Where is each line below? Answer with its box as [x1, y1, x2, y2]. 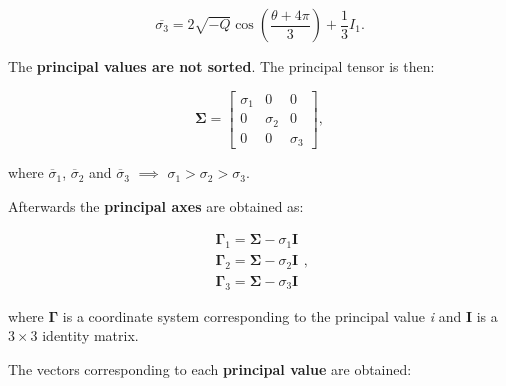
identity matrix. [42, 325, 139, 346]
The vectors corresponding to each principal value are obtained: [8, 358, 412, 379]
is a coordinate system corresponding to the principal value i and [62, 305, 462, 326]
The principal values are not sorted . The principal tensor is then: [8, 56, 435, 76]
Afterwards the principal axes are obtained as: [8, 195, 304, 216]
